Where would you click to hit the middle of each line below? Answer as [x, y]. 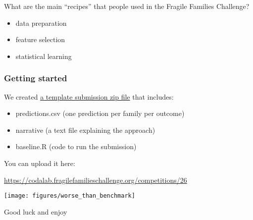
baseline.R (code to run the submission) [76, 146]
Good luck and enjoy [36, 211]
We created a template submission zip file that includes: [89, 96]
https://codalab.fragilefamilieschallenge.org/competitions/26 [96, 180]
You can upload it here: [40, 163]
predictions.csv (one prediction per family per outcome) [100, 113]
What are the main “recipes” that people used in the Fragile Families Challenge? [127, 6]
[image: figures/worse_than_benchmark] [70, 196]
